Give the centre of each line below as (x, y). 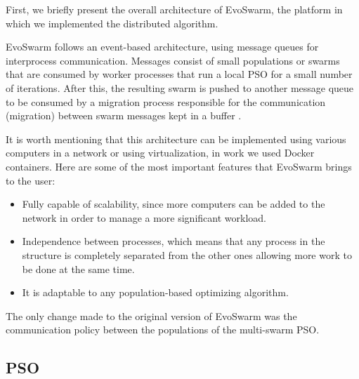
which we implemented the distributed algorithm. (112, 23)
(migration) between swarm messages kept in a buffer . (124, 115)
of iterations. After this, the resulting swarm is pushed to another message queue (180, 87)
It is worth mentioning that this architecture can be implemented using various (176, 139)
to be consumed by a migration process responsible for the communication (166, 101)
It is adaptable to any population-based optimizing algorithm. (155, 292)
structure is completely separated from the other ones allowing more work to (187, 254)
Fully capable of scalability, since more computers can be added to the (174, 204)
